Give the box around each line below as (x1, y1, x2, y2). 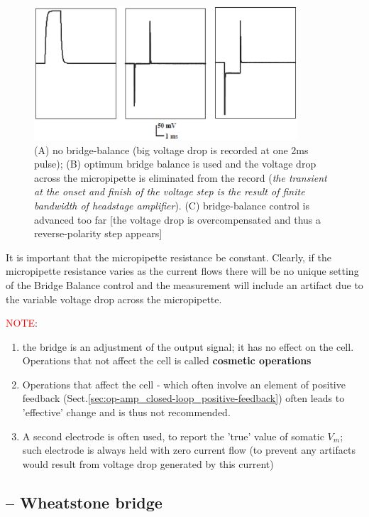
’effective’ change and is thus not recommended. (22, 405, 231, 420)
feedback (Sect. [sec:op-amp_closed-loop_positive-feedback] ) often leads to (22, 391, 345, 406)
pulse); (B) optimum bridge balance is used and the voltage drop (34, 156, 316, 171)
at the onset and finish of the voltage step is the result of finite (34, 184, 305, 199)
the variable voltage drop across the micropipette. (6, 291, 222, 306)
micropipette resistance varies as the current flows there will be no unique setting (6, 263, 359, 278)
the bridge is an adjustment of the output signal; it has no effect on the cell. (22, 339, 354, 354)
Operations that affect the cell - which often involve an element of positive (22, 376, 346, 391)
